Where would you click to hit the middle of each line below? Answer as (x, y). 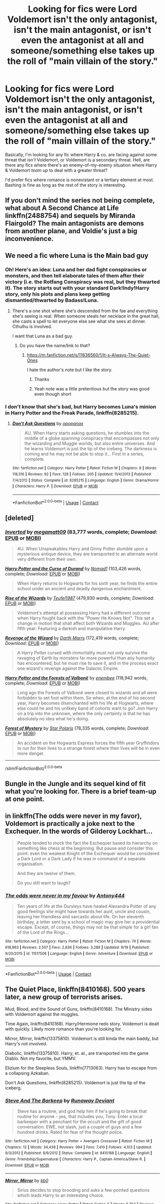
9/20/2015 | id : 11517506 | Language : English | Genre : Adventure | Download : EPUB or (79, 954)
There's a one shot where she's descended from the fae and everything (85, 311)
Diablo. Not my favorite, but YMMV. (41, 1058)
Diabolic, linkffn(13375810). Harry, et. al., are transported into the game (77, 1053)
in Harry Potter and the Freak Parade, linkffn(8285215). (72, 412)
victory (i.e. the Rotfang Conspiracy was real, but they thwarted (82, 282)
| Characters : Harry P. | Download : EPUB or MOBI (55, 486)
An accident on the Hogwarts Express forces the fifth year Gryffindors (88, 743)
